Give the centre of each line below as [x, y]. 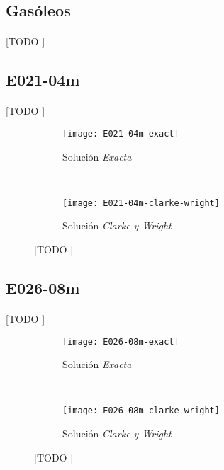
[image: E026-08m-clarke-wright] [141, 411]
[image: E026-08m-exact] [121, 342]
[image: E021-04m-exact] [121, 133]
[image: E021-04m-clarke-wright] [141, 203]
